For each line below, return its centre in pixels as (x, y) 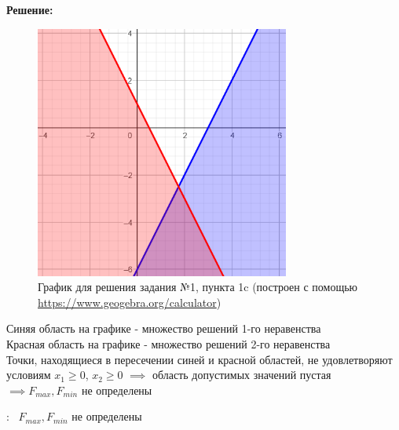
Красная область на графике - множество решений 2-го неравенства (168, 343)
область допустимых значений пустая (242, 375)
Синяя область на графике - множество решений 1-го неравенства (164, 328)
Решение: (30, 9)
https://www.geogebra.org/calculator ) (130, 302)
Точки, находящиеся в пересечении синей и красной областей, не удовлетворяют (199, 359)
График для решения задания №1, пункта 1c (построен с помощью (198, 287)
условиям (29, 375)
